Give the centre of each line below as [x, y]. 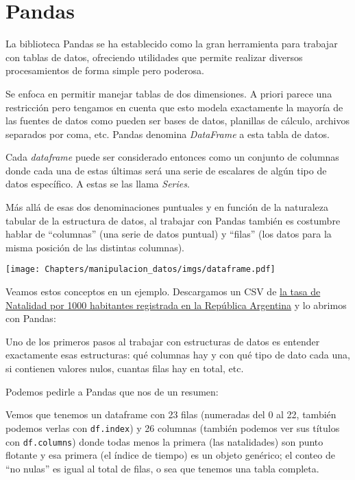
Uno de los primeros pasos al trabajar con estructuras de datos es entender [163, 341]
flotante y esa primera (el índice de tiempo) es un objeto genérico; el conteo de [170, 455]
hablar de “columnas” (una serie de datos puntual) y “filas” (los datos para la [169, 234]
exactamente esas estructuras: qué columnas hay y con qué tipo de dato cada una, [178, 355]
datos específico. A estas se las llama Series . [98, 184]
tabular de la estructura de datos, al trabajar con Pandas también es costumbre [173, 220]
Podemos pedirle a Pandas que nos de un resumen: [112, 391]
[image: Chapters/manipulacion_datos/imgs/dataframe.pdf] [140, 270]
